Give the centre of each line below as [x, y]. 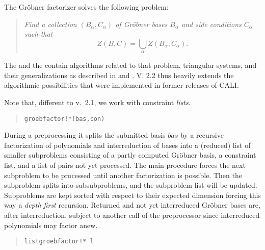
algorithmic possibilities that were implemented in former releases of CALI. [122, 85]
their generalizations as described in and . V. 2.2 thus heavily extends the [119, 75]
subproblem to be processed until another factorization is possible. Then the [123, 175]
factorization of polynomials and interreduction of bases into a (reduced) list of [127, 145]
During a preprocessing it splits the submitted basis [85, 135]
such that [38, 34]
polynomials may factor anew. [51, 225]
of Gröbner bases [141, 24]
